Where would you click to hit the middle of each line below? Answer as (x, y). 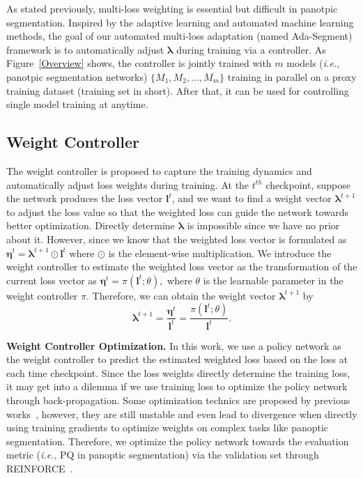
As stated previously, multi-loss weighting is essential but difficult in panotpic (172, 8)
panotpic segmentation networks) (77, 76)
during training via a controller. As (251, 49)
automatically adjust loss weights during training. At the (128, 184)
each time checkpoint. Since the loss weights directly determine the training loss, (178, 372)
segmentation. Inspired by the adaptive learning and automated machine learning (180, 22)
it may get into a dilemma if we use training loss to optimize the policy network (177, 386)
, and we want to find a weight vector (252, 198)
